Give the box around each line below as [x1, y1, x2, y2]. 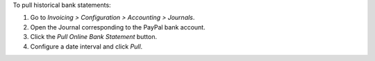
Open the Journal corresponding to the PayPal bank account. [30, 23, 206, 31]
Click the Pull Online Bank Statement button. [30, 33, 158, 41]
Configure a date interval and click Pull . [30, 42, 143, 51]
